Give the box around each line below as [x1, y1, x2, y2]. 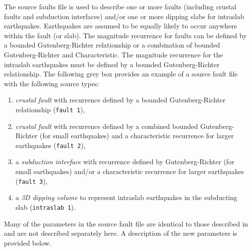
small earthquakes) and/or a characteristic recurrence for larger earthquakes [15, 166, 244, 176]
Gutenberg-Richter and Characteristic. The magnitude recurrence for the [4, 49, 223, 59]
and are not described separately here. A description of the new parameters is [4, 228, 237, 238]
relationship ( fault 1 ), [15, 104, 85, 114]
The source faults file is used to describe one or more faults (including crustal [4, 1, 236, 11]
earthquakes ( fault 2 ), [15, 140, 86, 150]
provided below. [4, 237, 51, 248]
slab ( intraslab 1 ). [15, 201, 76, 212]
